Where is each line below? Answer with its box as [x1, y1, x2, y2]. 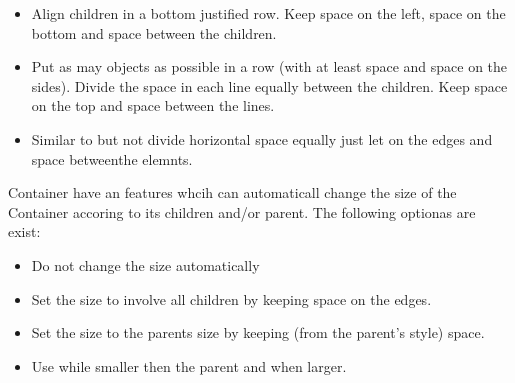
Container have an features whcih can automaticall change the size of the [8, 182, 457, 203]
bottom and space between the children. [31, 22, 277, 43]
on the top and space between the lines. [31, 95, 275, 116]
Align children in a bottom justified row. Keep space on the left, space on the [31, 3, 506, 23]
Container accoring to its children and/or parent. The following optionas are [8, 201, 476, 222]
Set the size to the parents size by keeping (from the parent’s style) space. [31, 322, 485, 343]
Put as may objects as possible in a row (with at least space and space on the [31, 56, 508, 77]
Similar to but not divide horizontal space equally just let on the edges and [31, 128, 493, 149]
